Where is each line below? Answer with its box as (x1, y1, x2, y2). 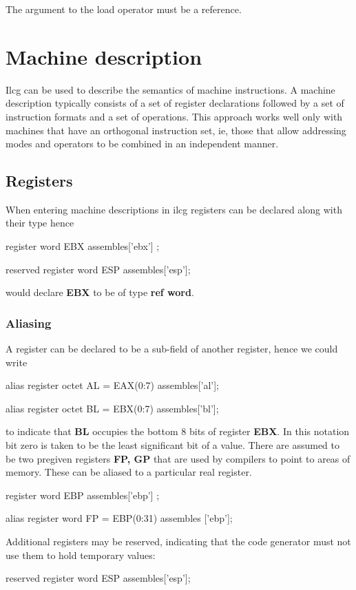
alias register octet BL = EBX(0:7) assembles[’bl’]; (6, 401, 219, 415)
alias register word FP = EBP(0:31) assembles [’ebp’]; (6, 511, 233, 525)
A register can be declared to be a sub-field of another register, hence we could (6, 341, 338, 356)
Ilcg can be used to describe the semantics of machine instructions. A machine (6, 82, 335, 96)
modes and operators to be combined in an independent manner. (6, 136, 279, 151)
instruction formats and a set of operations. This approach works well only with (6, 109, 343, 123)
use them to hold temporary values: (6, 547, 156, 562)
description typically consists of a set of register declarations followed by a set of (6, 96, 344, 110)
